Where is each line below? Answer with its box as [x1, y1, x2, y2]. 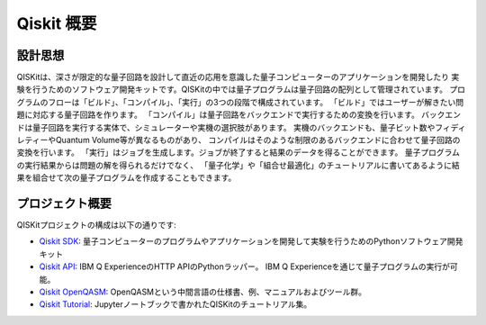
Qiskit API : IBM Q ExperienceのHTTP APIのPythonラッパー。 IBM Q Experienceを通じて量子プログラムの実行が [39, 261, 450, 272]
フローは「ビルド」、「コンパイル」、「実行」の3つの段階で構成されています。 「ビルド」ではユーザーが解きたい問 [48, 96, 464, 107]
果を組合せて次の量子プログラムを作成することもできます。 [16, 172, 237, 184]
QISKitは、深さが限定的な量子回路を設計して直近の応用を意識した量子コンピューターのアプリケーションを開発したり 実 [16, 72, 460, 83]
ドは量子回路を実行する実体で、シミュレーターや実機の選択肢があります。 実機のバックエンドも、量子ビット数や [16, 122, 436, 132]
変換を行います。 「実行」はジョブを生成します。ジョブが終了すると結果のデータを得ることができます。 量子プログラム [16, 147, 461, 158]
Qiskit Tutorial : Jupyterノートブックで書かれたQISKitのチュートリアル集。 [39, 299, 312, 310]
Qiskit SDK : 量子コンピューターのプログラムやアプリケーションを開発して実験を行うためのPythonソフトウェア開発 [39, 236, 463, 247]
